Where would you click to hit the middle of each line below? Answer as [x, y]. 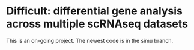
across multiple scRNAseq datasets [97, 24]
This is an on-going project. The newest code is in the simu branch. [89, 40]
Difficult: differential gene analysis [95, 11]
